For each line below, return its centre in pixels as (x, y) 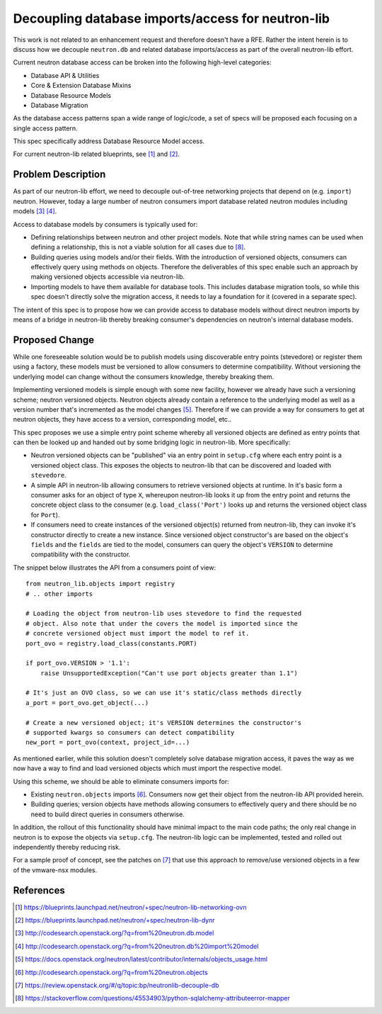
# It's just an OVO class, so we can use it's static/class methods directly (164, 693)
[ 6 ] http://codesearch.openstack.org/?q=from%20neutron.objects (111, 972)
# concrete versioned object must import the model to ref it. (138, 633)
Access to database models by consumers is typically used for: (105, 224)
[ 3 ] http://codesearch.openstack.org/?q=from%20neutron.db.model (115, 933)
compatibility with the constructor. (81, 554)
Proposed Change (54, 340)
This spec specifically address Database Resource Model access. (109, 141)
